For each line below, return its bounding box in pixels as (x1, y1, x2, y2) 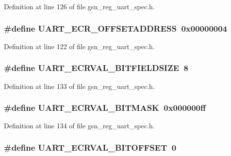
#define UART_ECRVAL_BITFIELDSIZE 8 (4, 62, 188, 74)
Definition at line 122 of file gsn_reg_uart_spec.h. (4, 41, 155, 51)
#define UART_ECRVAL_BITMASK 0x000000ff (4, 102, 206, 114)
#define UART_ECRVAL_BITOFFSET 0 (4, 141, 177, 153)
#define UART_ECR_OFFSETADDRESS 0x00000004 (4, 22, 228, 34)
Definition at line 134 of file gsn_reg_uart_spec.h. (4, 121, 155, 131)
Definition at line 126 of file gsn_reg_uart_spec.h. (4, 1, 155, 11)
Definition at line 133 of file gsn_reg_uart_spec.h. (4, 81, 155, 91)
